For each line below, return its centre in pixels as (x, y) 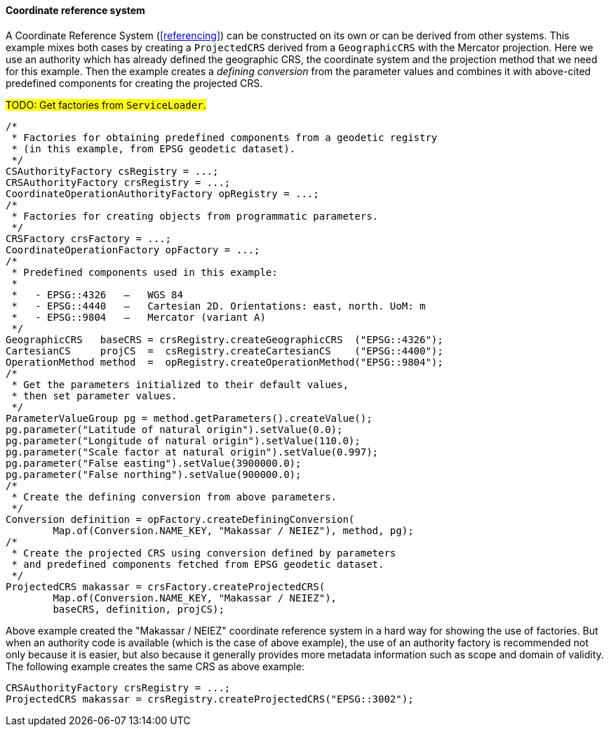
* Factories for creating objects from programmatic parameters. (195, 216)
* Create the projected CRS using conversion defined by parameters (204, 553)
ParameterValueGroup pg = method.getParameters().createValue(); (189, 418)
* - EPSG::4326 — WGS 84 (97, 294)
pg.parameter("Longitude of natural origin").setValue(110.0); (183, 440)
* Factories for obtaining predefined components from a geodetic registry (225, 137)
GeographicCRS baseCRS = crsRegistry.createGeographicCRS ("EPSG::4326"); (225, 339)
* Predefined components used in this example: (145, 272)
